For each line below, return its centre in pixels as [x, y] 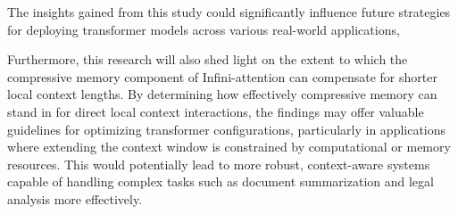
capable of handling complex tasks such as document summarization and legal [221, 181]
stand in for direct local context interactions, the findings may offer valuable [216, 111]
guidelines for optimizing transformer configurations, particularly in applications [227, 129]
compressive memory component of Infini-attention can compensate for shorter [222, 76]
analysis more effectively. [75, 198]
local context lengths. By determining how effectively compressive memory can [222, 94]
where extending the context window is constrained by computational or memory [229, 147]
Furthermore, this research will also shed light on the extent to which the [208, 59]
